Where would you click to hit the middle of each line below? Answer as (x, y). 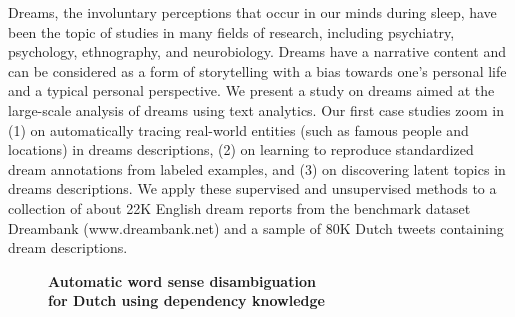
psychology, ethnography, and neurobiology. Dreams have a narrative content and (257, 51)
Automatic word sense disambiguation (182, 280)
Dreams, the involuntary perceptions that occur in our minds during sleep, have (252, 12)
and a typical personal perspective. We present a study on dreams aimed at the (251, 90)
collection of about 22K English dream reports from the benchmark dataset (239, 207)
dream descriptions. (68, 247)
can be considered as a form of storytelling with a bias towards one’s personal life (257, 70)
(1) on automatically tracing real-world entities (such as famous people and (238, 129)
